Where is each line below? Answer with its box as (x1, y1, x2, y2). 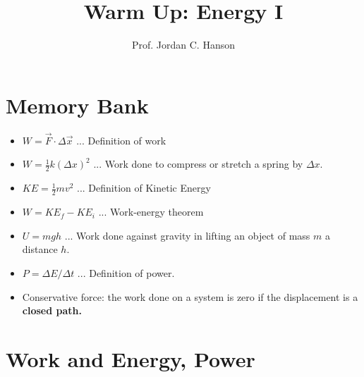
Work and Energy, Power (6, 344, 255, 373)
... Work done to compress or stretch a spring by (93, 156, 303, 171)
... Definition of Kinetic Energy (77, 180, 211, 195)
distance (22, 242, 58, 257)
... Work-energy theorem (98, 204, 204, 219)
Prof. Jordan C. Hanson (131, 37, 236, 52)
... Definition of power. (77, 265, 175, 280)
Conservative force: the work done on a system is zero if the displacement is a (22, 289, 358, 304)
